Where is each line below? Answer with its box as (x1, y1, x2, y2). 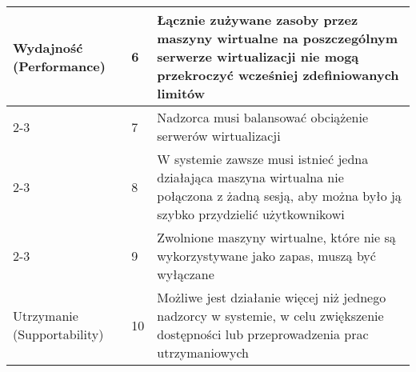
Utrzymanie (13, 306, 78, 325)
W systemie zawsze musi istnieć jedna (157, 150, 369, 168)
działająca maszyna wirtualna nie (157, 168, 344, 186)
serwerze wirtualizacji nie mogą (157, 47, 359, 66)
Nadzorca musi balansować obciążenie (157, 108, 369, 126)
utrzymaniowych (157, 343, 250, 362)
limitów (157, 84, 206, 102)
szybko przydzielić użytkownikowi (157, 205, 345, 223)
